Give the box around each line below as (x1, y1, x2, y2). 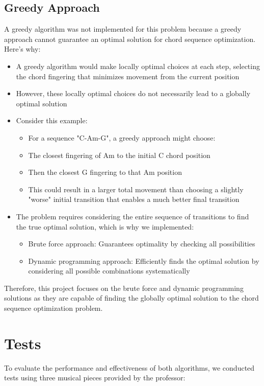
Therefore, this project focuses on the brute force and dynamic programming (4, 282, 244, 293)
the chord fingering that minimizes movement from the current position (16, 71, 240, 81)
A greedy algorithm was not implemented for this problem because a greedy (4, 24, 242, 34)
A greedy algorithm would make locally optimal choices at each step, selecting (16, 60, 260, 71)
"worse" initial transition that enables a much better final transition (28, 194, 240, 205)
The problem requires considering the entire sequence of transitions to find (16, 211, 249, 221)
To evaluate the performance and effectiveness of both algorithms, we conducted (4, 362, 255, 373)
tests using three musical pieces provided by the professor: (4, 372, 186, 383)
